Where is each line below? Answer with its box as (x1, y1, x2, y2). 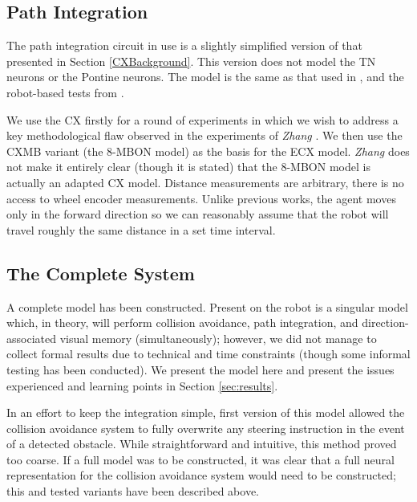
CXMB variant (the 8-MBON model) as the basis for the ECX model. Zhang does (6, 142, 410, 159)
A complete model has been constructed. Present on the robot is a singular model (6, 298, 408, 315)
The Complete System (6, 260, 195, 285)
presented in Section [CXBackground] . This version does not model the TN (6, 52, 376, 69)
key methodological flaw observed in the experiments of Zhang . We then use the (6, 127, 403, 144)
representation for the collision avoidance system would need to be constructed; (6, 467, 396, 484)
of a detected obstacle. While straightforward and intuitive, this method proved (6, 435, 397, 452)
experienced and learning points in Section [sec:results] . (6, 377, 278, 394)
